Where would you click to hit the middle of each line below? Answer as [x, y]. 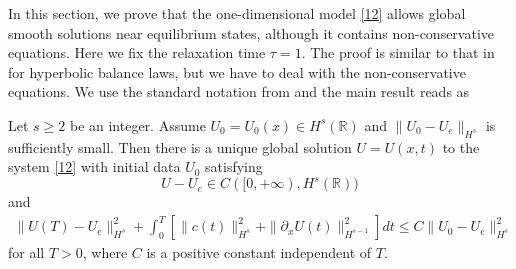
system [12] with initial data [94, 166]
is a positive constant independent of [259, 252]
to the [461, 146]
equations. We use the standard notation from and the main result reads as [239, 91]
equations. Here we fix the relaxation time [137, 52]
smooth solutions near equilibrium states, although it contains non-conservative [251, 32]
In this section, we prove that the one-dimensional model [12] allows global [237, 13]
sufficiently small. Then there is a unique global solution [180, 146]
